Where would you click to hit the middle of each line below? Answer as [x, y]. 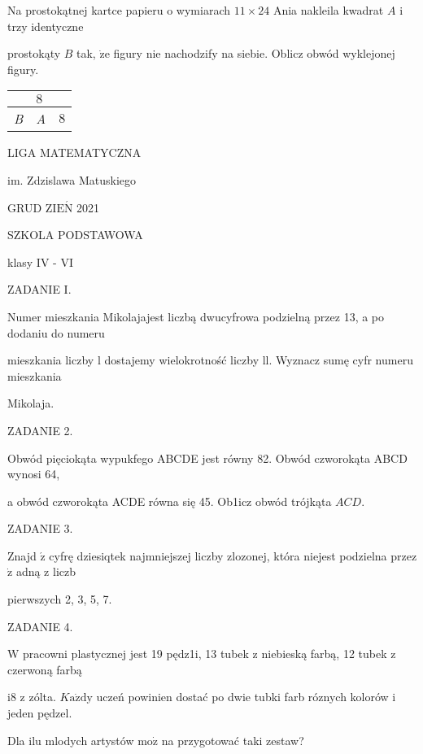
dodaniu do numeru [56, 332]
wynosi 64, [34, 474]
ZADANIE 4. [40, 626]
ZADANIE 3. [40, 528]
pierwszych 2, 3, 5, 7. [60, 599]
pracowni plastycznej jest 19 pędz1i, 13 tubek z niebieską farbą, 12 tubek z [209, 654]
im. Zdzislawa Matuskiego [72, 179]
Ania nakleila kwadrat [328, 10]
